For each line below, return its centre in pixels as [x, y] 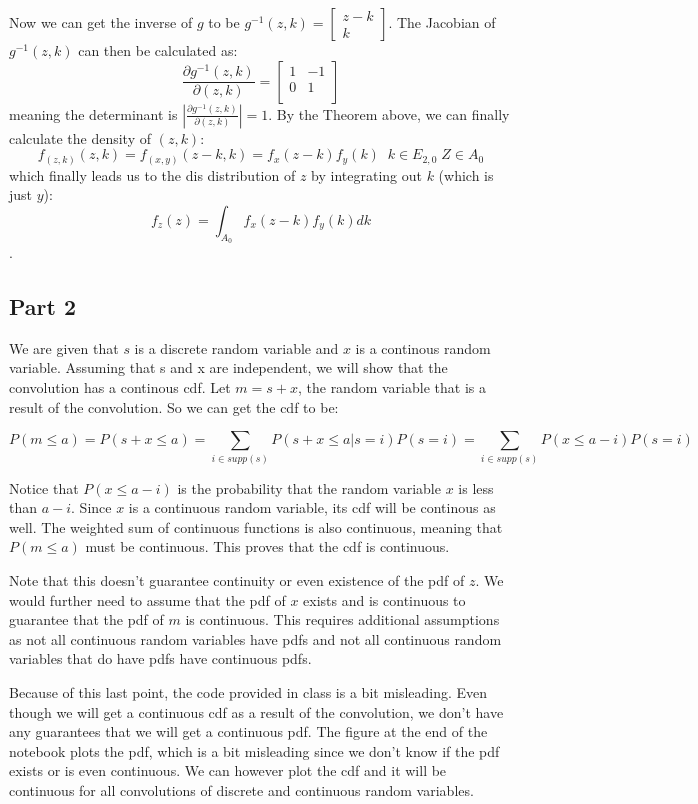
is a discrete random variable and [236, 347]
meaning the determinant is [93, 113]
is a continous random [423, 347]
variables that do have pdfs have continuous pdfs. [160, 658]
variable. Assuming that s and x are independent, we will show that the [228, 367]
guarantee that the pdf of [86, 619]
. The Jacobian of [442, 22]
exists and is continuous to [384, 599]
